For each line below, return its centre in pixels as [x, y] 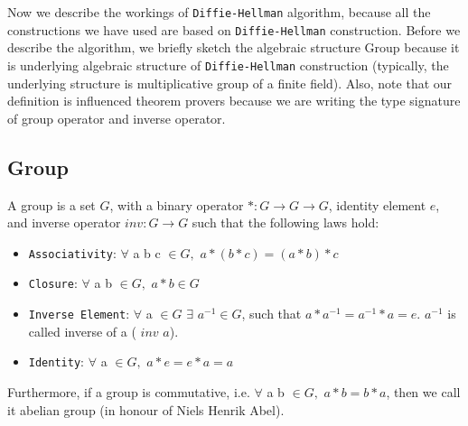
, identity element [377, 204]
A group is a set [51, 204]
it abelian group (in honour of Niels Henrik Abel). [146, 409]
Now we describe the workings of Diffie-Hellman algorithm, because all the [219, 12]
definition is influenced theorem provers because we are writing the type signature [234, 101]
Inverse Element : [79, 314]
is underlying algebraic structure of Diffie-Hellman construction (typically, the [228, 65]
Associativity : [72, 252]
